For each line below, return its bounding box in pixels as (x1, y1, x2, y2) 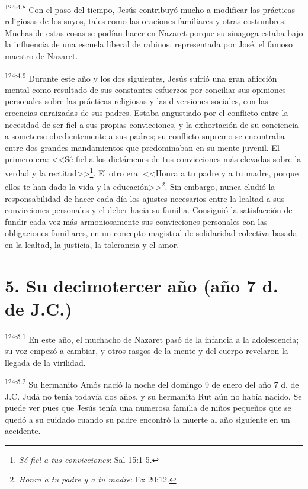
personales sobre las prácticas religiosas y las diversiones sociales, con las (5, 95, 268, 107)
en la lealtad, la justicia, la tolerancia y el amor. (5, 238, 179, 250)
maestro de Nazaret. (5, 50, 78, 62)
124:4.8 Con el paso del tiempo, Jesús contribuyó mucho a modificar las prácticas (5, 2, 296, 15)
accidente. (5, 424, 41, 437)
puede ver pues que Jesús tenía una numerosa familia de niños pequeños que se (5, 401, 291, 414)
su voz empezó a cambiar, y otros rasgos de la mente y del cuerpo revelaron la (5, 345, 288, 357)
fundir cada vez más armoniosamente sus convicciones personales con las (5, 215, 268, 227)
